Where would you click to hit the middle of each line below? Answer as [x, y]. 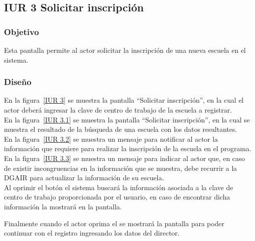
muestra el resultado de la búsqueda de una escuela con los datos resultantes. [121, 129]
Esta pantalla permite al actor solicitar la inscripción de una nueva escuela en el [125, 50]
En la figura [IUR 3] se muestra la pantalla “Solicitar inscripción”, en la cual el [124, 100]
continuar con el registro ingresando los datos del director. [92, 233]
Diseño [18, 82]
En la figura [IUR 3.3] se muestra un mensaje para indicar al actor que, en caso [125, 158]
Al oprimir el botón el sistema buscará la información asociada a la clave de [119, 187]
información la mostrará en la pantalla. [63, 206]
